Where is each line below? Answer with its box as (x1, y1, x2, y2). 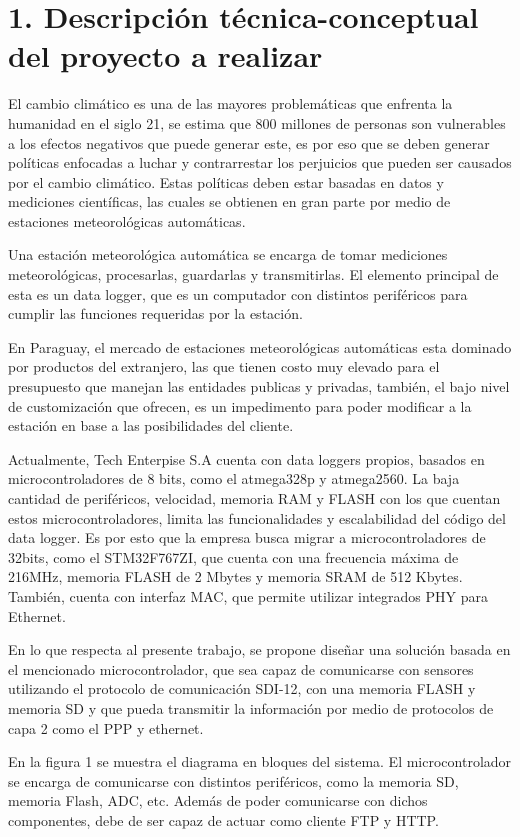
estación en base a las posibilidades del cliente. (8, 415, 294, 436)
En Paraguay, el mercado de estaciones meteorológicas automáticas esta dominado (8, 336, 512, 357)
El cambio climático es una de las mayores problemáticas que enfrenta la (8, 93, 453, 114)
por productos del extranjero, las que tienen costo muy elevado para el (8, 356, 440, 377)
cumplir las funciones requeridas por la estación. (8, 303, 303, 324)
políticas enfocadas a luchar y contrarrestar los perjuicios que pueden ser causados (8, 152, 512, 173)
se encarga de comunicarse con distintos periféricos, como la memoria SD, (8, 770, 459, 791)
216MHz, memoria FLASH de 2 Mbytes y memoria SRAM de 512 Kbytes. (8, 566, 463, 587)
